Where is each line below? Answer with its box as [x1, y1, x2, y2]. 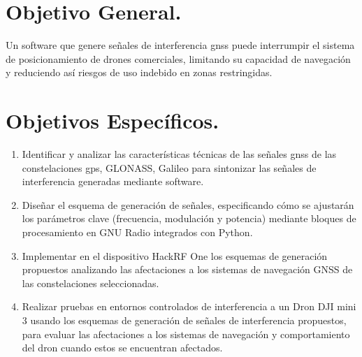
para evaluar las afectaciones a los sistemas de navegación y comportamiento [22, 326, 350, 341]
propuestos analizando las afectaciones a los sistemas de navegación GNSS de [22, 262, 353, 277]
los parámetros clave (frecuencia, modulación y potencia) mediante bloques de [22, 211, 356, 226]
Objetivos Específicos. [6, 106, 219, 135]
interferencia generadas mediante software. [22, 174, 204, 189]
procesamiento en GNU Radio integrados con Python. [22, 225, 253, 239]
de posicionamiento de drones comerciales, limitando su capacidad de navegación [6, 51, 351, 66]
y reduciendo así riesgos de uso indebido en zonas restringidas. [6, 65, 273, 80]
